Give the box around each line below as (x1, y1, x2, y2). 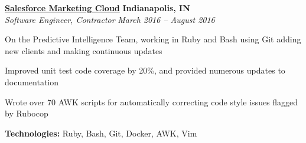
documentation (5, 75, 59, 88)
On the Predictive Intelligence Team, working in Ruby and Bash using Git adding (5, 33, 301, 45)
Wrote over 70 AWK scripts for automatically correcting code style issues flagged (5, 95, 298, 108)
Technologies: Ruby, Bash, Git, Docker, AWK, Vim (5, 127, 197, 139)
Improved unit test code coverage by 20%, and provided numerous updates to (5, 64, 285, 77)
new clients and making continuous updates (5, 44, 162, 56)
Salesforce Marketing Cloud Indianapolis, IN (5, 2, 190, 14)
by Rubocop (5, 107, 48, 119)
